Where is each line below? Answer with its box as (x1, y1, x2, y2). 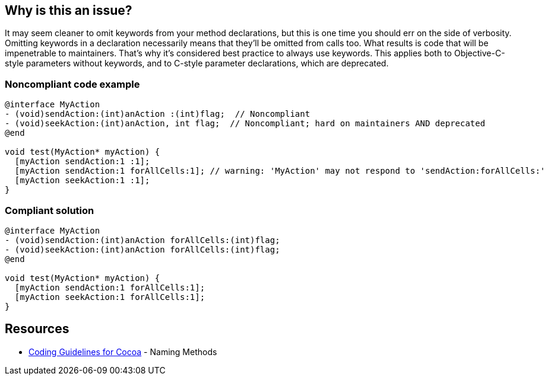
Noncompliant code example (5, 78, 140, 90)
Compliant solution (5, 204, 94, 216)
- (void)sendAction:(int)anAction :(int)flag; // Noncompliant (5, 109, 311, 119)
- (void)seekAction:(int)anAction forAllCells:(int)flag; (5, 244, 280, 254)
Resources (5, 321, 69, 337)
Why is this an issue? (5, 3, 132, 18)
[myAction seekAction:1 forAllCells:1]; (14, 292, 205, 302)
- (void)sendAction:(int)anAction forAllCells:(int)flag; (5, 235, 280, 245)
